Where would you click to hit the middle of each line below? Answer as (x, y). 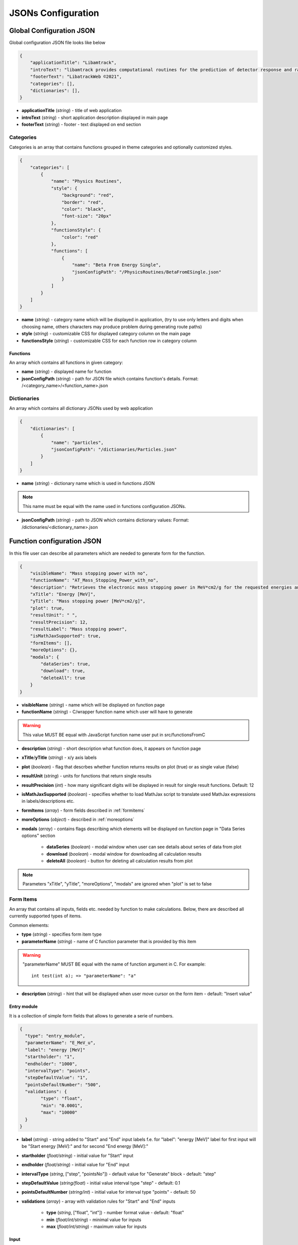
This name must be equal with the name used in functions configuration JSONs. (104, 506)
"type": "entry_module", (55, 1036)
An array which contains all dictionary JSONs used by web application (81, 408)
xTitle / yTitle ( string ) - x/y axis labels (59, 757)
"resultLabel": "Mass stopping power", (79, 629)
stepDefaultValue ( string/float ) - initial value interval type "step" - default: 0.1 (101, 1183)
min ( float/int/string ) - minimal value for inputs (94, 1220)
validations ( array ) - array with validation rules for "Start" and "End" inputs (99, 1201)
